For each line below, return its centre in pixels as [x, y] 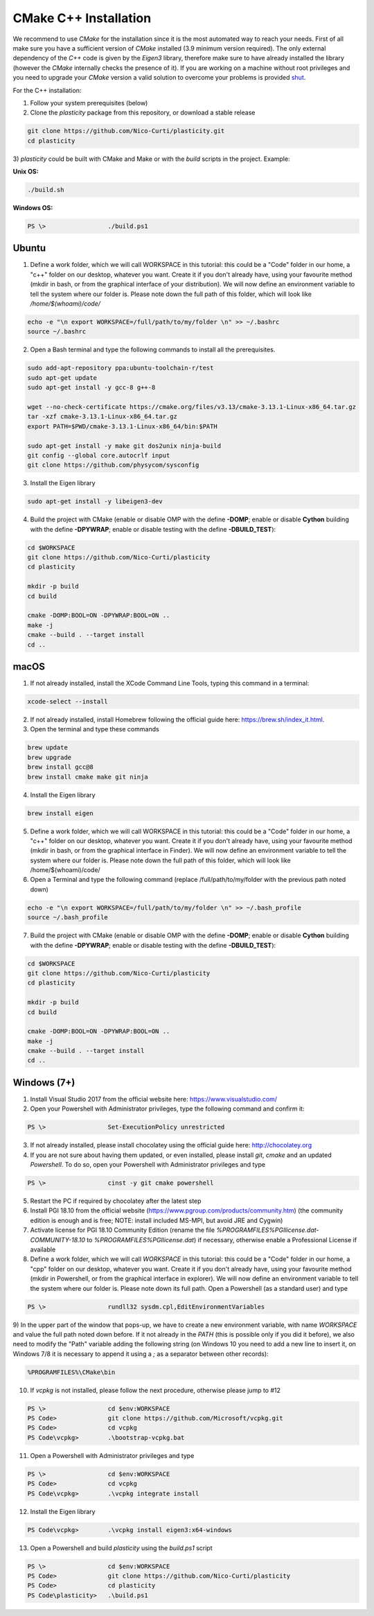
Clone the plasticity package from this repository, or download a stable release [143, 113]
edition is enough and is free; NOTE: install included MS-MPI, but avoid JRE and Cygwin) [157, 1220]
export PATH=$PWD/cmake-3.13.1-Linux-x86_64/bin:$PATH [122, 426]
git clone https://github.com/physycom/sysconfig [113, 465]
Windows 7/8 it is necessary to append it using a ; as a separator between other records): [141, 1354]
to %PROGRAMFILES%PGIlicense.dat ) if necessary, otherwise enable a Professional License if [222, 1240]
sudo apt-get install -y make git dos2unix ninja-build [124, 446]
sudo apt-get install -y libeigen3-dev [95, 502]
